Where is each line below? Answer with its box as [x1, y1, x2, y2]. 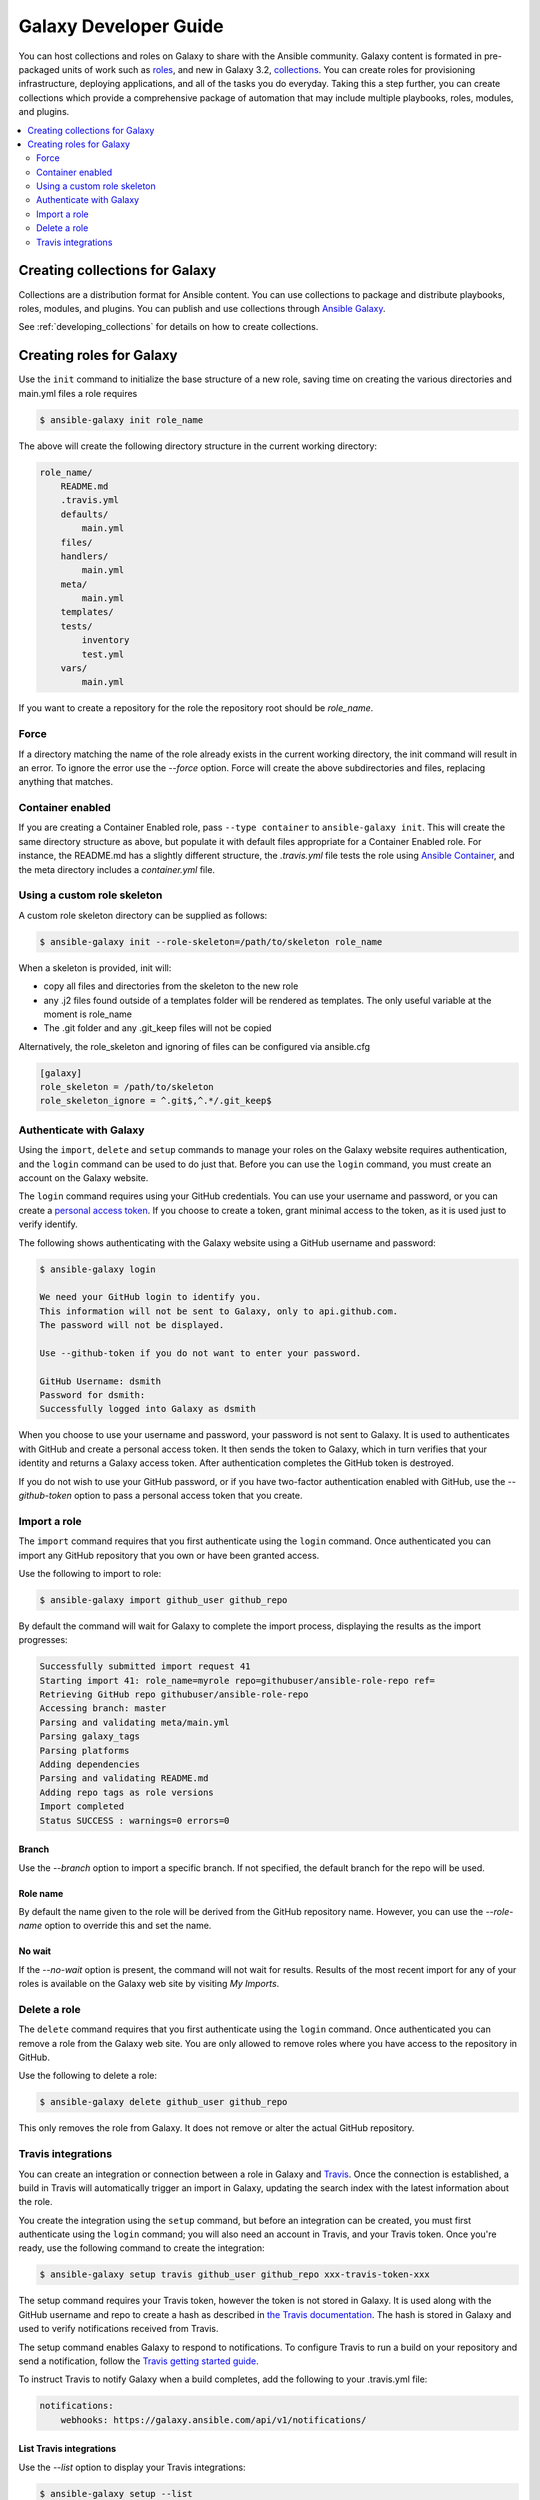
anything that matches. [18, 776, 114, 788]
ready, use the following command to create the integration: [18, 2242, 265, 2254]
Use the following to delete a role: [18, 2070, 158, 2082]
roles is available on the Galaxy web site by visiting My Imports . [18, 1978, 280, 1990]
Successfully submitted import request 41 [39, 1661, 251, 1672]
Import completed [39, 1801, 125, 1812]
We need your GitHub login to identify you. [39, 1291, 262, 1303]
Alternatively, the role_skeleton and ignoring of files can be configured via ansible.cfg [18, 1040, 370, 1052]
